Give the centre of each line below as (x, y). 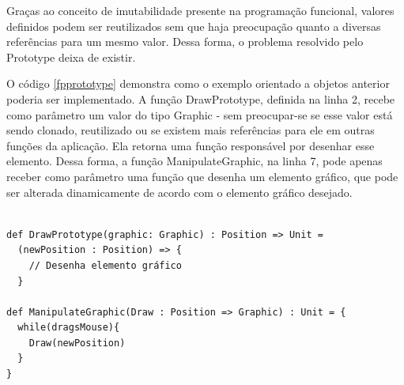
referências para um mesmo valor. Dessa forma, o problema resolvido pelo (185, 42)
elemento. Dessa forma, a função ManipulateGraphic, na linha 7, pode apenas (194, 161)
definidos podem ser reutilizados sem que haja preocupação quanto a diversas (194, 26)
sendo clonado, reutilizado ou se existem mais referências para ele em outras (191, 130)
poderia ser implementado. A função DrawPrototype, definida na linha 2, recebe (201, 98)
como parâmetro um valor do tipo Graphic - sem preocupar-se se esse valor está (200, 114)
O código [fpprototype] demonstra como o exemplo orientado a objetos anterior (198, 83)
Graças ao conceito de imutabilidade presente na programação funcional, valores (200, 10)
